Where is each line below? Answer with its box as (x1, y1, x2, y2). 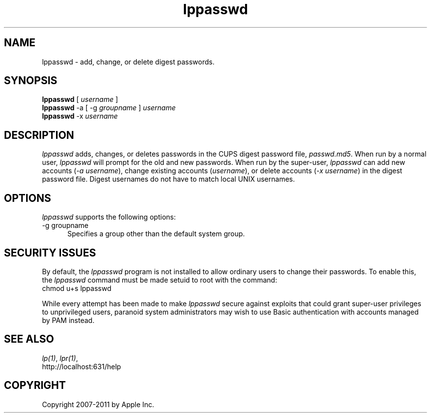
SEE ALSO (4, 333, 54, 346)
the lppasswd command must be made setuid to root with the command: (42, 275, 277, 284)
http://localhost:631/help (42, 362, 121, 371)
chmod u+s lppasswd (42, 284, 112, 292)
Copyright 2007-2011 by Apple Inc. (42, 400, 154, 409)
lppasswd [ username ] (42, 95, 118, 104)
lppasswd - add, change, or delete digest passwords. (42, 57, 215, 66)
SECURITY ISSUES (4, 246, 96, 259)
